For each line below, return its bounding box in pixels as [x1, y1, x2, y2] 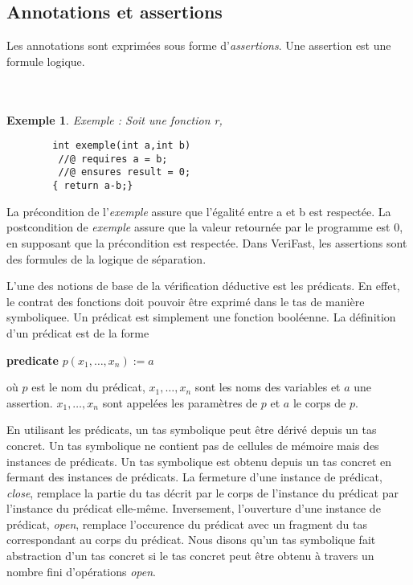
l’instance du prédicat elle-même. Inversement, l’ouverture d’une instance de [6, 500, 381, 517]
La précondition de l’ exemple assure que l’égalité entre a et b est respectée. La [6, 202, 391, 219]
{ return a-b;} [52, 180, 133, 192]
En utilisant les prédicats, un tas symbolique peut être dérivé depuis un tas [6, 421, 377, 438]
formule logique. [6, 52, 85, 69]
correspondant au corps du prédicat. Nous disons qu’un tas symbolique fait [6, 531, 376, 548]
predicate [6, 351, 59, 368]
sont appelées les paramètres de [102, 394, 258, 411]
